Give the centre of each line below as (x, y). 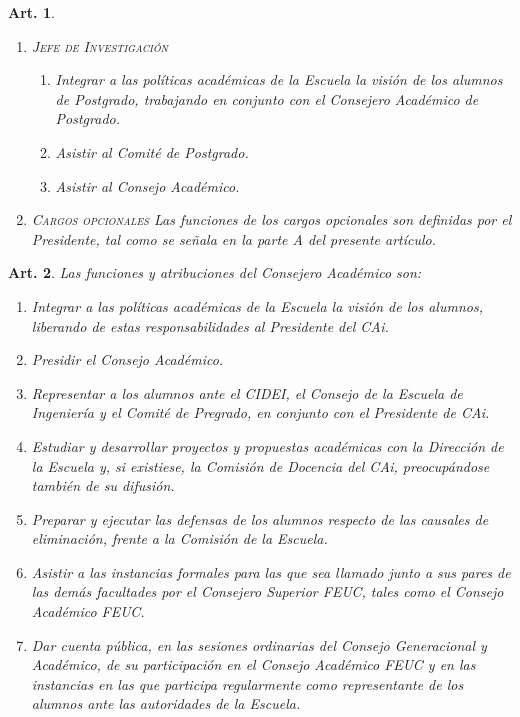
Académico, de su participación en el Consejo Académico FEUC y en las (253, 664)
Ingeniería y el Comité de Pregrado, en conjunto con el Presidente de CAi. (260, 412)
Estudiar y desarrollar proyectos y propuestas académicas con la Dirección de (267, 445)
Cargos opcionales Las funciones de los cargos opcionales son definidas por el (271, 219)
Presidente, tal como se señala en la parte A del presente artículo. (234, 238)
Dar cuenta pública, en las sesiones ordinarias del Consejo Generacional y (259, 644)
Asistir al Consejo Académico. (147, 185)
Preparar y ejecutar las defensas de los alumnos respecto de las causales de (260, 518)
